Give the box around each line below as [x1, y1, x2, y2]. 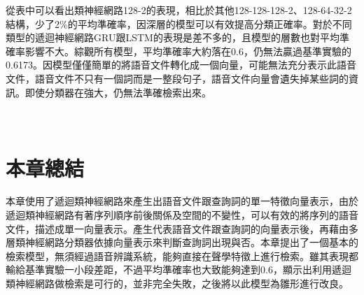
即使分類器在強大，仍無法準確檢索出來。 [24, 85, 211, 99]
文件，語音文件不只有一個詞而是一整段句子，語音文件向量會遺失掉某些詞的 [6, 71, 349, 85]
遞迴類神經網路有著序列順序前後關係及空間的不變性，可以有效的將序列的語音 [6, 208, 358, 222]
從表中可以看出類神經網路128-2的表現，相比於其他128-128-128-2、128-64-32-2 [6, 3, 352, 17]
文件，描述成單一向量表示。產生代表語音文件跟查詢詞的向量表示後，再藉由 [6, 221, 349, 236]
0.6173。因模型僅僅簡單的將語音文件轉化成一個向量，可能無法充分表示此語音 [6, 57, 356, 72]
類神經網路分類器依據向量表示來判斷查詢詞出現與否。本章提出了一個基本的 [15, 235, 358, 250]
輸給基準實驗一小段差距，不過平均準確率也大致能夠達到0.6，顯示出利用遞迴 [6, 262, 351, 277]
